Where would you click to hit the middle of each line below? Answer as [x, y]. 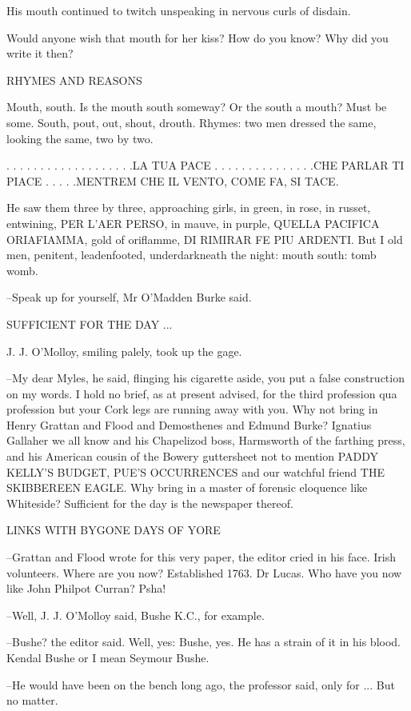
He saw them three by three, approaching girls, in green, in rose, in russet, [189, 208]
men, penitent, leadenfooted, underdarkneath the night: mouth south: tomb [192, 255]
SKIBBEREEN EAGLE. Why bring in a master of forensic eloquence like [187, 487]
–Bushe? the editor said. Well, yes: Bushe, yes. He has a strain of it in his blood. [204, 642]
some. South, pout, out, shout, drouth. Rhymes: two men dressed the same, [192, 122]
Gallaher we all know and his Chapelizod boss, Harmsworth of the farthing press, [206, 440]
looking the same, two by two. [80, 138]
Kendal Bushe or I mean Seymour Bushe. [108, 657]
